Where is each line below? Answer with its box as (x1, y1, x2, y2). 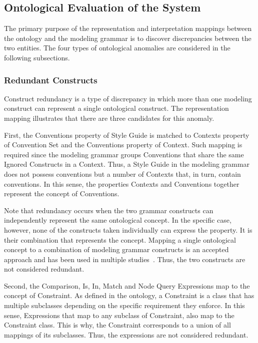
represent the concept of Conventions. (4, 188, 119, 199)
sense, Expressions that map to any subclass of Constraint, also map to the (4, 310, 234, 320)
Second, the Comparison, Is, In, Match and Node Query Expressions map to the (4, 280, 250, 291)
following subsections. (4, 52, 70, 62)
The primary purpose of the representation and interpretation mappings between (4, 23, 252, 33)
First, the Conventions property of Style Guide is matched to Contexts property (4, 129, 249, 140)
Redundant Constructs (4, 73, 97, 86)
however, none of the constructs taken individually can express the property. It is (4, 224, 252, 235)
